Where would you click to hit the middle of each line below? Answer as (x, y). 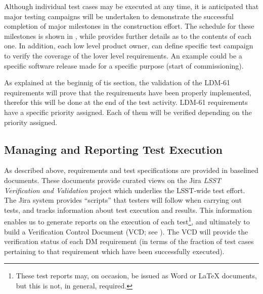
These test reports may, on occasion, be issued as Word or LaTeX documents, (136, 276)
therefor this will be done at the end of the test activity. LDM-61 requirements (126, 102)
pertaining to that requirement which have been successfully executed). (114, 251)
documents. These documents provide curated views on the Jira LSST (113, 180)
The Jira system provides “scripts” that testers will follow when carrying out (123, 200)
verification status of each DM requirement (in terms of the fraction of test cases (129, 241)
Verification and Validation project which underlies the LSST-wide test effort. (125, 190)
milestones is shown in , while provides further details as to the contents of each (128, 36)
